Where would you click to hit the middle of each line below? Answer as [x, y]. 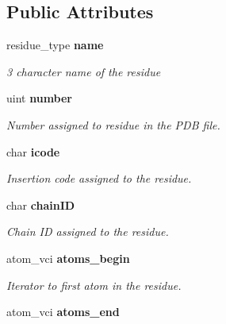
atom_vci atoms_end [63, 312]
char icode [33, 151]
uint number [40, 98]
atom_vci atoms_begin [68, 258]
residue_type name [55, 45]
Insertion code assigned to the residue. [99, 178]
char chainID [41, 204]
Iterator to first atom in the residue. [94, 285]
